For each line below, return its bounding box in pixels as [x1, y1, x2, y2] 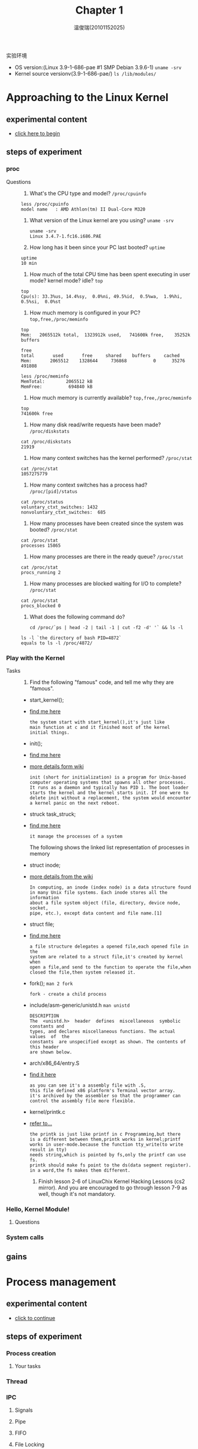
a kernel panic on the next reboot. [29, 800, 120, 806]
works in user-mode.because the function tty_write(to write [29, 1142, 184, 1147]
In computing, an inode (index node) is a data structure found [29, 884, 191, 890]
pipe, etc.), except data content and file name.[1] [29, 910, 163, 916]
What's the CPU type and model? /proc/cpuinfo [29, 190, 147, 197]
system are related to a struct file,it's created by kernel [29, 954, 184, 959]
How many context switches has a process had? [29, 481, 148, 488]
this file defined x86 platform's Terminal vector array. [29, 1087, 176, 1094]
